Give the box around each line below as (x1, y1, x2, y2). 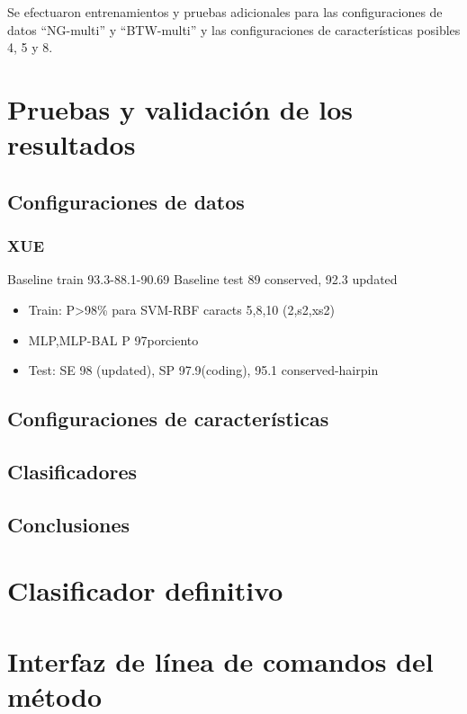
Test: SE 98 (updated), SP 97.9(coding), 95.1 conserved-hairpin (28, 361, 379, 379)
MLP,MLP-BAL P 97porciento (28, 330, 199, 349)
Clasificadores (7, 457, 138, 485)
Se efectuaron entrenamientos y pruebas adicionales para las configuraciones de (7, 3, 443, 21)
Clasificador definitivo (7, 572, 283, 609)
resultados (7, 126, 136, 163)
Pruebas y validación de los (7, 90, 353, 127)
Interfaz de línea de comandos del (7, 642, 434, 679)
